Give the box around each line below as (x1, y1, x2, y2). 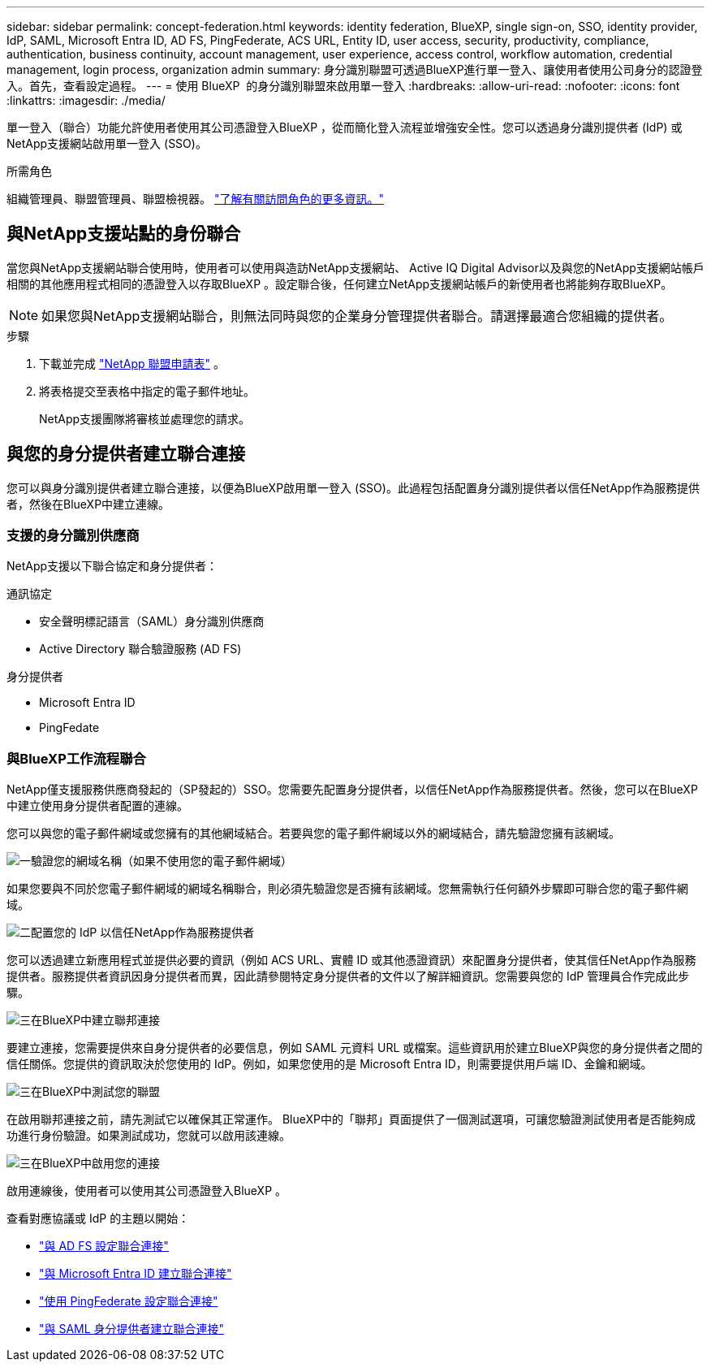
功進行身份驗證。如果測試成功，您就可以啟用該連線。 (6, 1128, 291, 1143)
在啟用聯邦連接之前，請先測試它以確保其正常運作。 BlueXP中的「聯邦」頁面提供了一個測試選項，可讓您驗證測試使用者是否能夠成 (6, 1112, 696, 1127)
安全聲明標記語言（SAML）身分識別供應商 (39, 614, 265, 629)
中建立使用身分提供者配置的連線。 (6, 799, 188, 813)
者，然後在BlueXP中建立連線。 (6, 496, 170, 511)
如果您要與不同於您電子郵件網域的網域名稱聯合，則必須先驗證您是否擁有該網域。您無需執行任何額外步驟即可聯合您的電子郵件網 (6, 881, 688, 896)
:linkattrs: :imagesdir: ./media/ (6, 93, 166, 107)
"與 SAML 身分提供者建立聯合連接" (39, 1322, 225, 1336)
